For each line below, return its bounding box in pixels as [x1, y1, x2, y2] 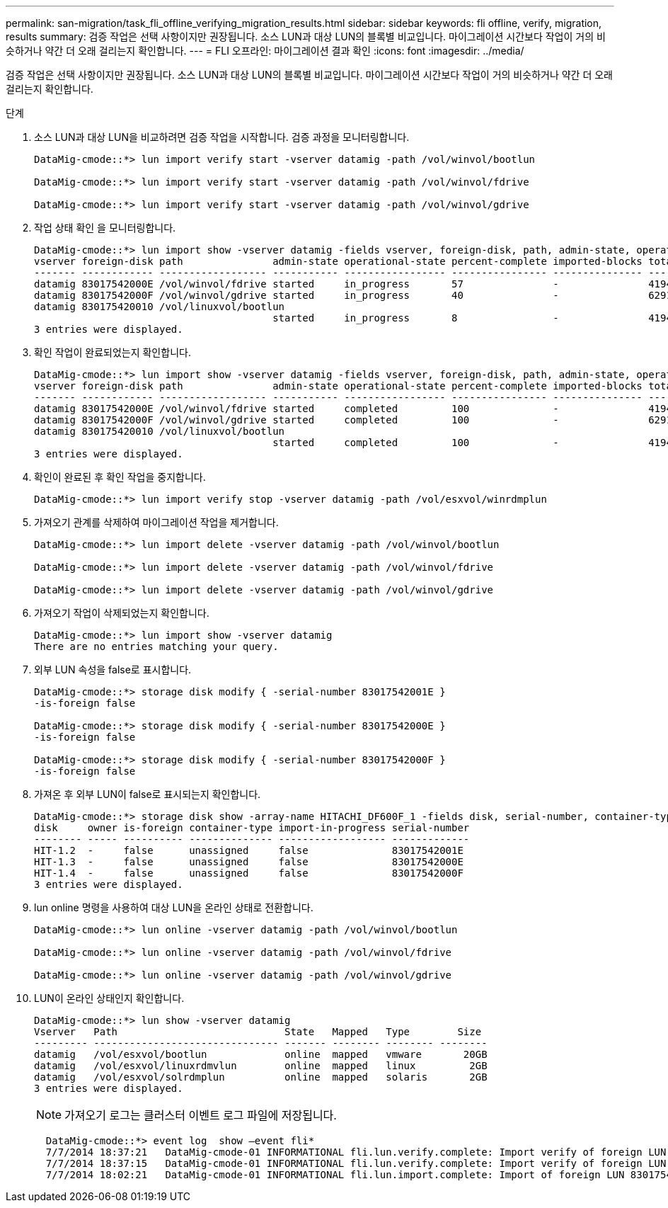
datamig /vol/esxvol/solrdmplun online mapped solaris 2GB [34, 1071, 488, 1083]
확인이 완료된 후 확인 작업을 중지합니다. [34, 471, 206, 483]
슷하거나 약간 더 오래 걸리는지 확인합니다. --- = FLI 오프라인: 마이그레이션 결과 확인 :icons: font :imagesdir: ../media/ [6, 45, 524, 57]
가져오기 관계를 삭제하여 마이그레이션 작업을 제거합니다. [34, 516, 279, 528]
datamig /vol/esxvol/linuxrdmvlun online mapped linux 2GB [34, 1060, 488, 1071]
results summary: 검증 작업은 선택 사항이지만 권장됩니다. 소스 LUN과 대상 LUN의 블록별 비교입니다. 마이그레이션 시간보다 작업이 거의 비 [6, 30, 606, 42]
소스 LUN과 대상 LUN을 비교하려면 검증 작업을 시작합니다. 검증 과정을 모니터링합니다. [34, 131, 410, 143]
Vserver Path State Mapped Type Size [34, 1026, 482, 1037]
